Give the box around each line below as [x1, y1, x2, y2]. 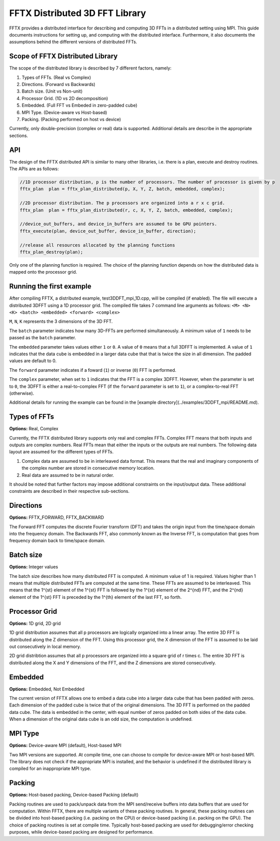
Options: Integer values [9, 564, 58, 570]
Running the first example [9, 282, 92, 291]
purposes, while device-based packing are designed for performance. [9, 829, 154, 835]
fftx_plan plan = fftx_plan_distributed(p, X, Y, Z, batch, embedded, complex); [19, 186, 226, 192]
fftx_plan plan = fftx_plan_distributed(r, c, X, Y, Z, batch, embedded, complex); [19, 207, 233, 213]
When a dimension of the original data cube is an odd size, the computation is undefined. [9, 716, 193, 722]
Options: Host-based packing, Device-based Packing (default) [9, 792, 139, 798]
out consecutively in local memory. [9, 643, 81, 649]
